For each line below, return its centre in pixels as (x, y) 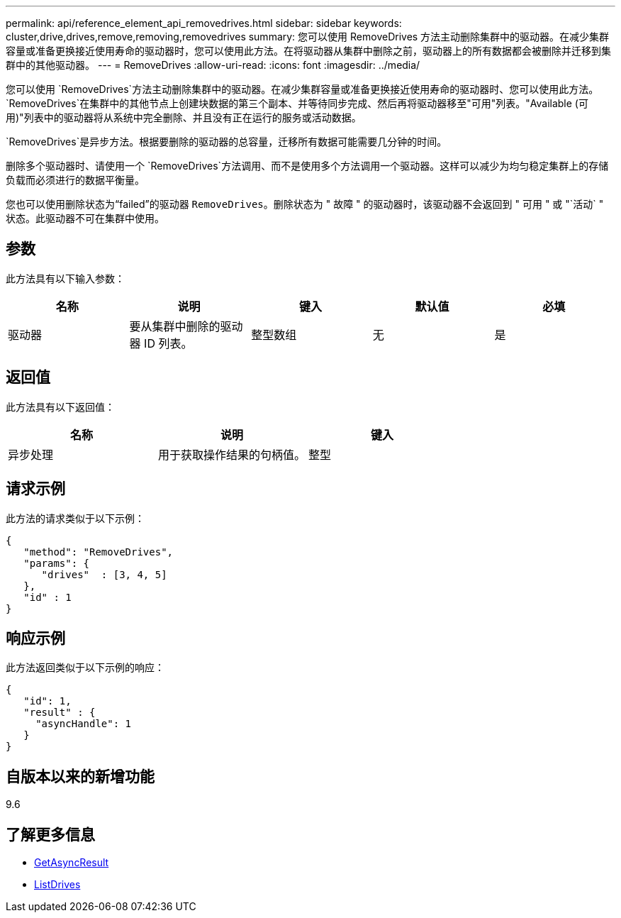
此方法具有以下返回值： (60, 407)
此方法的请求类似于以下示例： (75, 518)
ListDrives (57, 885)
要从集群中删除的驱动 (186, 326)
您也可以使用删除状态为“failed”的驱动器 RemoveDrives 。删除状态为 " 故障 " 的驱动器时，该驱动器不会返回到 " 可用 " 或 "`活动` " (305, 204)
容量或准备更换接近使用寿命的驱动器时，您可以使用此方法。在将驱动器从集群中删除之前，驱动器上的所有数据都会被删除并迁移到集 (308, 51)
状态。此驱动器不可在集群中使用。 (85, 218)
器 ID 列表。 (161, 343)
